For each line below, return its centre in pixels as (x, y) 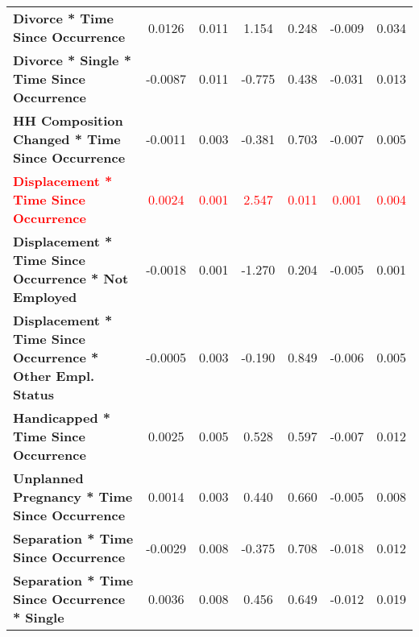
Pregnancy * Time (73, 496)
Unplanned (48, 478)
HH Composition (68, 120)
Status (33, 394)
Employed (45, 297)
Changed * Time (67, 139)
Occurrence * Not (71, 278)
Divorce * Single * (72, 60)
